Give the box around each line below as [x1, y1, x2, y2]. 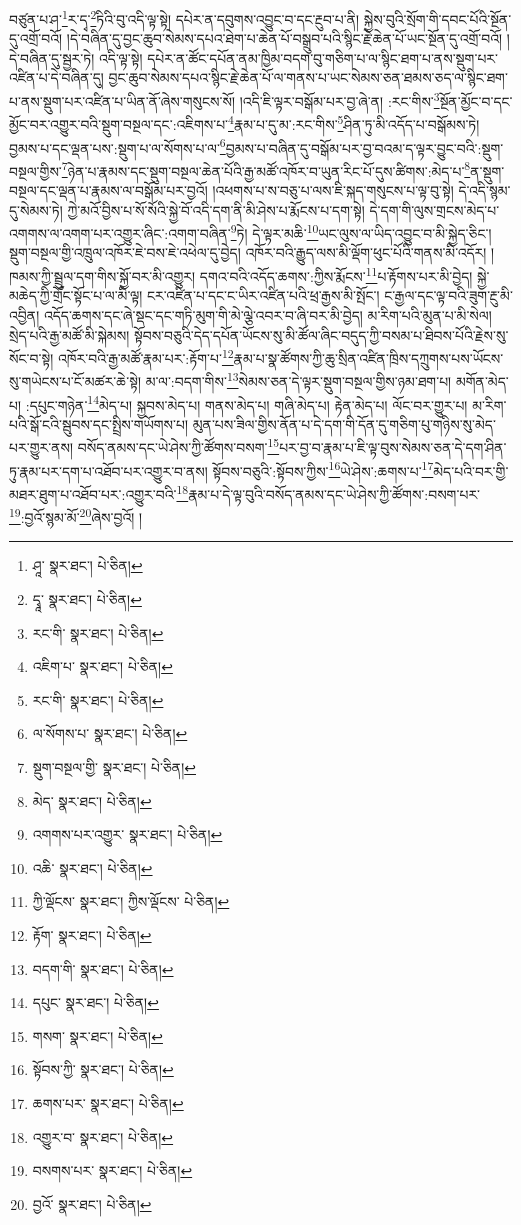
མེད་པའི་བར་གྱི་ [433, 460, 509, 481]
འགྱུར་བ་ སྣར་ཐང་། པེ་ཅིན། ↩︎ [32, 1126, 174, 1147]
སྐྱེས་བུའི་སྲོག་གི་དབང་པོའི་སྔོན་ [363, 8, 512, 29]
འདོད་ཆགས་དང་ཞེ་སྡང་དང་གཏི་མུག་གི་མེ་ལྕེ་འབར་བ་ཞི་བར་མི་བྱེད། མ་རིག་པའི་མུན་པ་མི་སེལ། [43, 304, 492, 325]
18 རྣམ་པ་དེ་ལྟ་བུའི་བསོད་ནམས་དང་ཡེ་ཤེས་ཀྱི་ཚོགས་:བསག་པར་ [176, 480, 481, 504]
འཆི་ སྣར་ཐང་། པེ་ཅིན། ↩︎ [32, 857, 153, 878]
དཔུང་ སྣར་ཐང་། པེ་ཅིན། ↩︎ [32, 992, 159, 1013]
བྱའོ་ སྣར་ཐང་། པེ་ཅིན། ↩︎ [32, 1193, 152, 1214]
